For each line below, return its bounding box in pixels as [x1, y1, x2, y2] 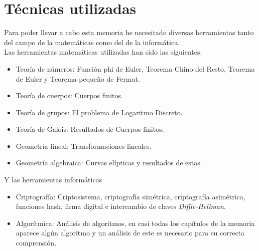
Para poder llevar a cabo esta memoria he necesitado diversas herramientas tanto [4, 27, 254, 38]
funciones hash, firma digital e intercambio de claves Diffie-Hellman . [16, 201, 226, 211]
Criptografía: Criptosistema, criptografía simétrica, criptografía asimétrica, [16, 191, 245, 201]
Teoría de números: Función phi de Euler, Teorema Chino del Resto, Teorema [16, 63, 255, 74]
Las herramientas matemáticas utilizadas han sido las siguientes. [4, 47, 202, 57]
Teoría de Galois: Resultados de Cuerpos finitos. [16, 124, 164, 134]
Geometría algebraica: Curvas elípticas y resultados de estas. [16, 157, 202, 168]
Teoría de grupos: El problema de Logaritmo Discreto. [16, 107, 183, 117]
